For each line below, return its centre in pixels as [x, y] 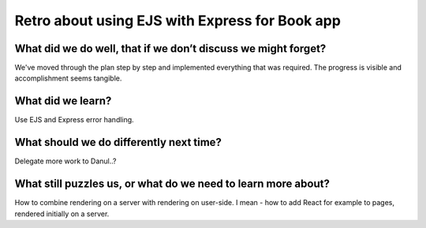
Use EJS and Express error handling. [74, 120]
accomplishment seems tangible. [68, 78]
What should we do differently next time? [118, 142]
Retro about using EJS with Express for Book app [177, 21]
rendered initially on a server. [62, 214]
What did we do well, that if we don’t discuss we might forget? [170, 49]
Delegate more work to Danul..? [65, 161]
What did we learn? [63, 101]
